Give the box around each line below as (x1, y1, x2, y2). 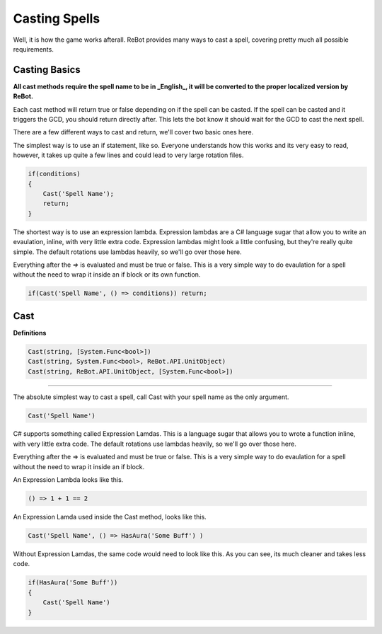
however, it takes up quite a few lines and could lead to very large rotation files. (13, 151, 244, 159)
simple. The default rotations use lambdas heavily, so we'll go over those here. (13, 248, 242, 256)
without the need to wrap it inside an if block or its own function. (13, 270, 201, 279)
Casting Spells (13, 11, 100, 26)
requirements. (13, 45, 54, 53)
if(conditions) (28, 170, 81, 178)
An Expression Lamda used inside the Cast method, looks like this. (13, 513, 207, 521)
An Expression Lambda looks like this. (13, 475, 124, 484)
